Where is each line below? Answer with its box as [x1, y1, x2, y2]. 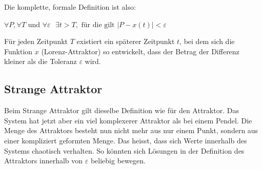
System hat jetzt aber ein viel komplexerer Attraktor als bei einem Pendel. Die [4, 115, 252, 125]
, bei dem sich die [179, 36, 235, 47]
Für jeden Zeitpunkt [4, 36, 68, 47]
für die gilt [81, 21, 115, 29]
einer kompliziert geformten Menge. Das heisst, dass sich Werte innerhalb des [4, 135, 247, 145]
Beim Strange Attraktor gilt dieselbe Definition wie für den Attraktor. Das [4, 105, 239, 116]
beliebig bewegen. [90, 155, 146, 166]
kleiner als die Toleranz [4, 56, 77, 67]
